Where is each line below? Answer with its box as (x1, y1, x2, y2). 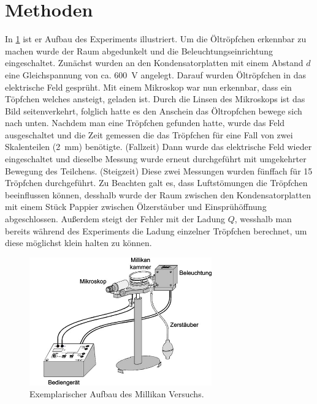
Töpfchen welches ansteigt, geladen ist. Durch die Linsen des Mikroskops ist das (5, 92, 305, 105)
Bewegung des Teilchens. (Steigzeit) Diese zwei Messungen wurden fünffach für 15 (5, 164, 313, 177)
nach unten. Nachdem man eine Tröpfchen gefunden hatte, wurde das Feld (5, 116, 285, 129)
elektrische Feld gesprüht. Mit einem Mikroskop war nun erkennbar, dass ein (5, 80, 292, 93)
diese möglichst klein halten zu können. (5, 236, 152, 249)
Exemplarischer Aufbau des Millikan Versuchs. (29, 387, 204, 400)
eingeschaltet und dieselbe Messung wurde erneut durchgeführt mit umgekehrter (5, 152, 307, 165)
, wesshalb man (234, 212, 292, 225)
